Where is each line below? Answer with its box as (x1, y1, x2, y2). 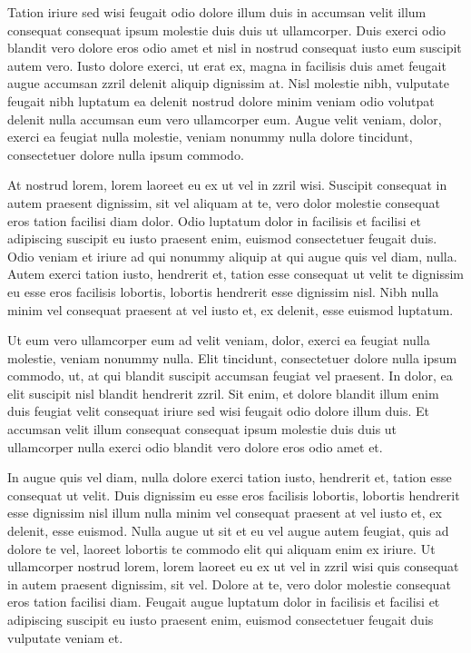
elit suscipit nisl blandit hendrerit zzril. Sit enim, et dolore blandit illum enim (7, 383, 439, 402)
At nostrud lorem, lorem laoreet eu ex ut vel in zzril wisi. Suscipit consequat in (7, 175, 447, 194)
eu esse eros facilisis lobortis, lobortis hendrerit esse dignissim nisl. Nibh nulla (7, 282, 439, 301)
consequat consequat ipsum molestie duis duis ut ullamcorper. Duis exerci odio (7, 20, 446, 39)
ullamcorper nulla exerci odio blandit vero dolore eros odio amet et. (7, 437, 383, 456)
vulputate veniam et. (7, 628, 123, 647)
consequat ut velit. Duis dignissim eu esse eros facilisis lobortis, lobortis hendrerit (7, 485, 460, 504)
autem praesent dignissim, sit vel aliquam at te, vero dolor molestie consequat (7, 193, 440, 212)
